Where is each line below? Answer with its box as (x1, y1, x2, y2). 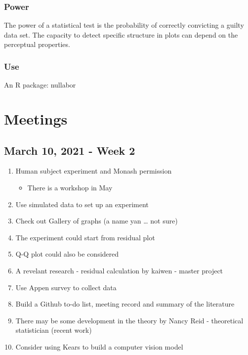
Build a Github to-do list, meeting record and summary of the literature (15, 299, 235, 309)
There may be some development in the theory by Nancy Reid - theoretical (15, 315, 244, 325)
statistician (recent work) (15, 325, 92, 335)
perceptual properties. (4, 39, 70, 49)
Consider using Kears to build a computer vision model (15, 341, 183, 352)
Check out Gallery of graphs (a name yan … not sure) (15, 216, 178, 226)
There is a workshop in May (27, 182, 113, 192)
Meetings (4, 109, 68, 129)
